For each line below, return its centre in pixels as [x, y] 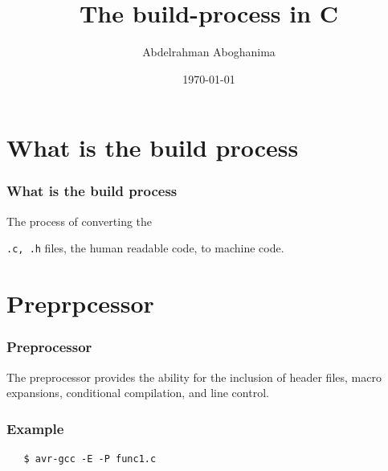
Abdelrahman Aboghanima [209, 52]
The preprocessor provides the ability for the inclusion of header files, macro [194, 377]
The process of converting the [80, 221]
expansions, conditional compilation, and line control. [138, 393]
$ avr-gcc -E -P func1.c [90, 459]
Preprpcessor [80, 303]
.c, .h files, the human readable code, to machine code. [145, 248]
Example [35, 428]
